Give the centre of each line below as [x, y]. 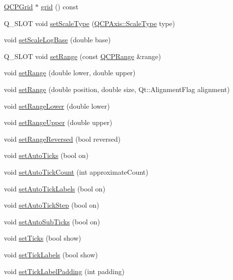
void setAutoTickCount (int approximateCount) [76, 171]
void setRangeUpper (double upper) [58, 122]
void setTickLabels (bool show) [51, 254]
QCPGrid [18, 6]
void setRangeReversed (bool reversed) [62, 139]
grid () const [60, 6]
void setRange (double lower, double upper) [70, 73]
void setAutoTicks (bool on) [46, 155]
